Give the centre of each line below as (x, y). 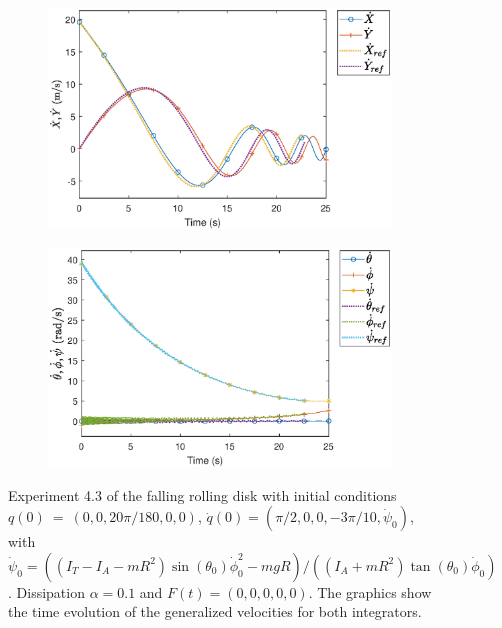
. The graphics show (370, 591)
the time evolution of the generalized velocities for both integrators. (215, 611)
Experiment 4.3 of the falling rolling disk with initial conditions (202, 494)
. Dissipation (46, 591)
